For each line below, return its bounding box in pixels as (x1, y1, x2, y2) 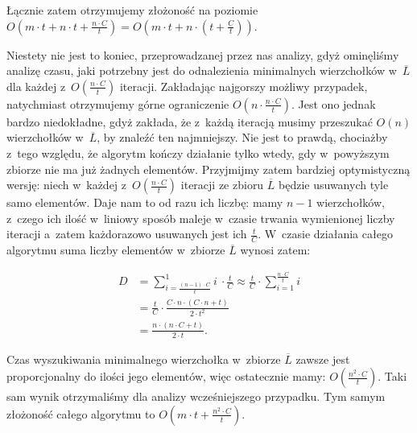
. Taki (378, 368, 407, 385)
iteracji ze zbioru (180, 176, 264, 193)
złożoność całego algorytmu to (6, 405, 155, 422)
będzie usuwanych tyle (279, 176, 389, 193)
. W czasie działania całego (258, 225, 393, 242)
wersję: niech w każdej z (6, 176, 127, 193)
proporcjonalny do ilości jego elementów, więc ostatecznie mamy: (6, 368, 326, 385)
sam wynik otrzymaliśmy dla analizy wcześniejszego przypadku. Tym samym (6, 388, 386, 405)
